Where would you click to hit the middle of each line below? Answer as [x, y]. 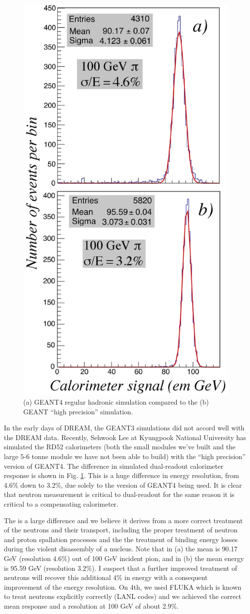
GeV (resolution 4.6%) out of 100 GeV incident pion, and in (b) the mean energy [124, 558]
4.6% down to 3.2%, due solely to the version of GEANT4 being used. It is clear [123, 485]
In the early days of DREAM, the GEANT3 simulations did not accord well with [124, 428]
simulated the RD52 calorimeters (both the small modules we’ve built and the [120, 447]
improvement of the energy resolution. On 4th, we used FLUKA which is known [123, 587]
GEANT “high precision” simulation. [78, 411]
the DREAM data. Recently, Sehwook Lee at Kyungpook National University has [125, 437]
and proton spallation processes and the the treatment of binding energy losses [121, 539]
